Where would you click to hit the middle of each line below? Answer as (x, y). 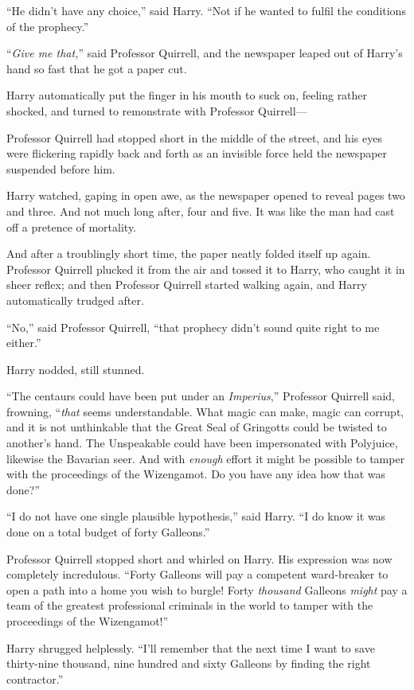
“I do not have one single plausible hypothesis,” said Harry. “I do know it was (196, 516)
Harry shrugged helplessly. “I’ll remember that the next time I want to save (191, 647)
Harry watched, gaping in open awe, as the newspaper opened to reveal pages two (206, 195)
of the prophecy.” (48, 26)
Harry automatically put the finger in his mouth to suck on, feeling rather (187, 95)
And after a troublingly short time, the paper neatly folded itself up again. (189, 253)
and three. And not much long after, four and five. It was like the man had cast (201, 211)
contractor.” (35, 678)
